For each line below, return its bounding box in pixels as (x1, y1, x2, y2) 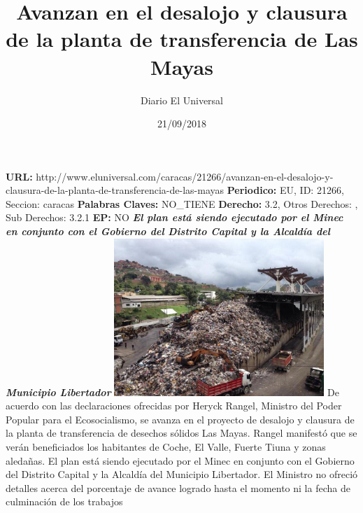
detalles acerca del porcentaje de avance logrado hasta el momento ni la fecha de (6, 480, 350, 495)
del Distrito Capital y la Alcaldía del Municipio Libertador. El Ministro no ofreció (6, 467, 358, 482)
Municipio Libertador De (6, 384, 339, 399)
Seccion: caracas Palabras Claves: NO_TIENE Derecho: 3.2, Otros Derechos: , (6, 196, 358, 211)
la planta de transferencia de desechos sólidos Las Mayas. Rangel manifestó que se (6, 426, 357, 440)
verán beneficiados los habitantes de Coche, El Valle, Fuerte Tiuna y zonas (6, 440, 326, 454)
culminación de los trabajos (6, 494, 123, 509)
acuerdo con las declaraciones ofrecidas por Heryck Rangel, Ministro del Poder (6, 398, 342, 413)
